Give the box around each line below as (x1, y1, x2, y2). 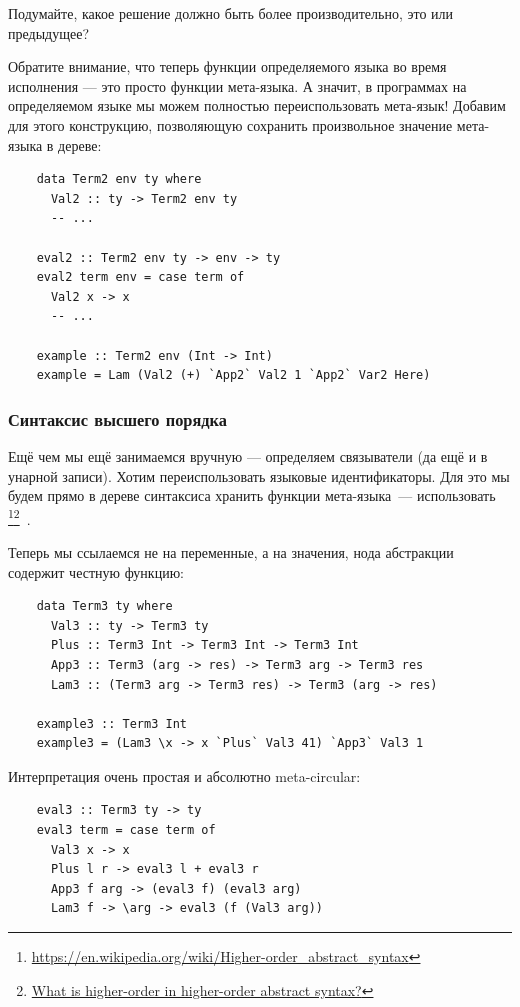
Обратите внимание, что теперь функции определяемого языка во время (8, 56, 447, 77)
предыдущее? (8, 22, 89, 43)
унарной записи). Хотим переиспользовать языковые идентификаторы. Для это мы (8, 465, 510, 486)
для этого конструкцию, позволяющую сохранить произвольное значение (8, 114, 453, 135)
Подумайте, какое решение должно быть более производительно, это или (8, 3, 454, 23)
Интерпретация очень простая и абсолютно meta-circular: (8, 765, 361, 786)
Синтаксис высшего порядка (8, 406, 227, 431)
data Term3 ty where (36, 599, 173, 614)
